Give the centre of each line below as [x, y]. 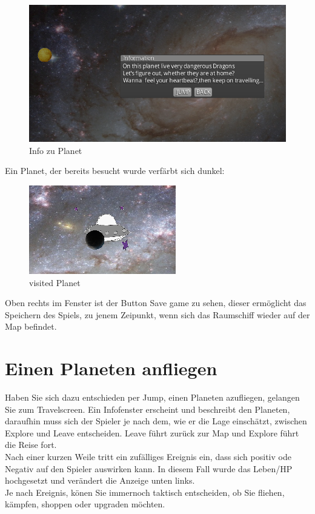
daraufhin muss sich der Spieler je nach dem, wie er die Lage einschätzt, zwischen [156, 421]
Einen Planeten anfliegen [111, 368]
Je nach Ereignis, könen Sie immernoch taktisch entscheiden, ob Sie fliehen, [145, 492]
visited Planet [55, 282]
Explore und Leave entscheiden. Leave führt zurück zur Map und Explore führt [152, 432]
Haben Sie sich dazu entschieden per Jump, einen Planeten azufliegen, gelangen [152, 397]
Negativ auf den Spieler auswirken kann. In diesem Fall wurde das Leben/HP [149, 468]
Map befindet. [31, 326]
